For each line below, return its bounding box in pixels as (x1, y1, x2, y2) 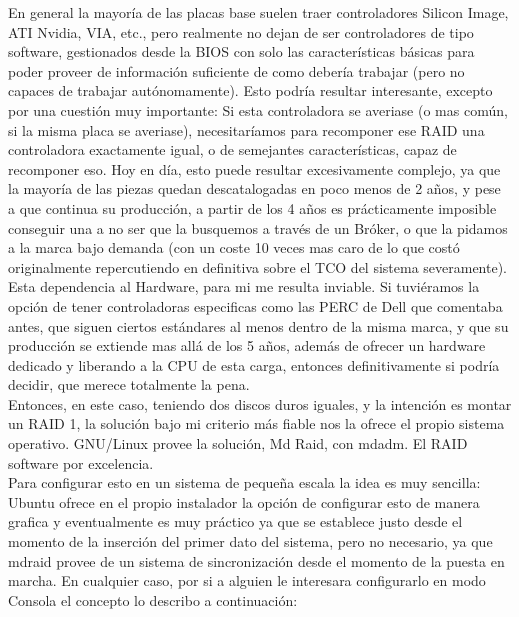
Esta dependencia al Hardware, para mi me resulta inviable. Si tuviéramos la (8, 276, 480, 297)
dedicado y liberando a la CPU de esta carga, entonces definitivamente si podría (8, 354, 500, 375)
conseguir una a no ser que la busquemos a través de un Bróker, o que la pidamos (8, 217, 508, 238)
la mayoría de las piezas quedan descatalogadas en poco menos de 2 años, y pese (8, 178, 501, 199)
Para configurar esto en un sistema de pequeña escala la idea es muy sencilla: (8, 472, 481, 493)
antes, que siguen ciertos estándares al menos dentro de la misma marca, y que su (8, 315, 509, 336)
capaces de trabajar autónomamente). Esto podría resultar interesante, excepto (8, 80, 493, 101)
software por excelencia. (8, 452, 154, 473)
